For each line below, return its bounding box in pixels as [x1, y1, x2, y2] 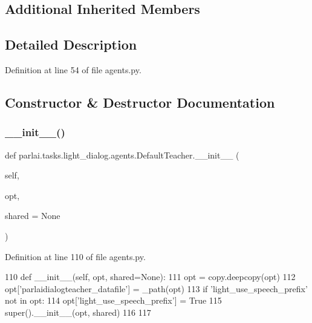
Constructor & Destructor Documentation [5, 93, 275, 111]
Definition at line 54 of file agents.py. [5, 63, 141, 76]
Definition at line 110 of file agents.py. [5, 250, 146, 263]
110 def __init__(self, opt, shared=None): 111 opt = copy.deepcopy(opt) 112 [5, 270, 296, 283]
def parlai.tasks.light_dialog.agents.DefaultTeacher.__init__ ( [5, 148, 239, 161]
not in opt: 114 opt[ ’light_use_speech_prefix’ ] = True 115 [5, 294, 222, 307]
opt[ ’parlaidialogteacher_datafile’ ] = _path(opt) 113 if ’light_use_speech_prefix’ [5, 282, 308, 295]
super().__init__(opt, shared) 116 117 [5, 305, 151, 318]
